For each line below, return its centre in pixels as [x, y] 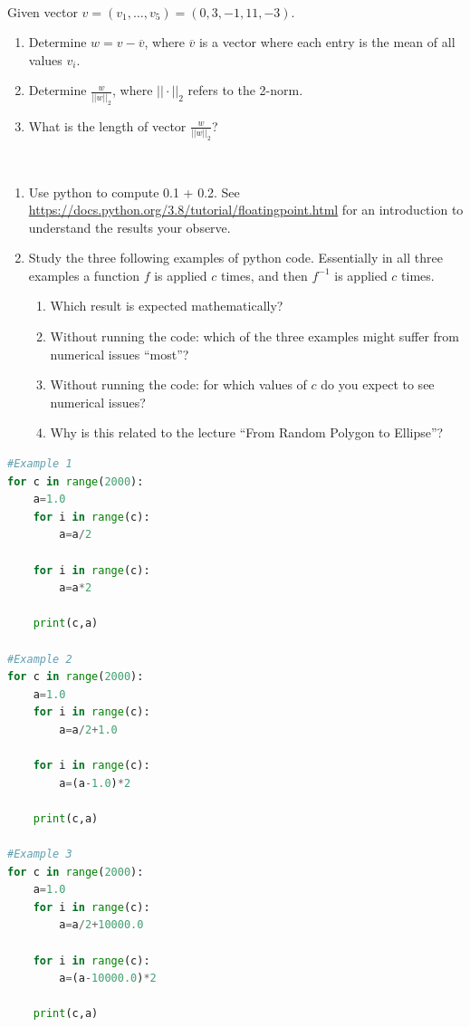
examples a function [84, 275]
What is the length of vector [107, 125]
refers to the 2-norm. [245, 90]
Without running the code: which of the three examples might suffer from [255, 336]
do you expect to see [378, 384]
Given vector [43, 11]
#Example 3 [40, 854]
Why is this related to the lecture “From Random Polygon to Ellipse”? [247, 432]
